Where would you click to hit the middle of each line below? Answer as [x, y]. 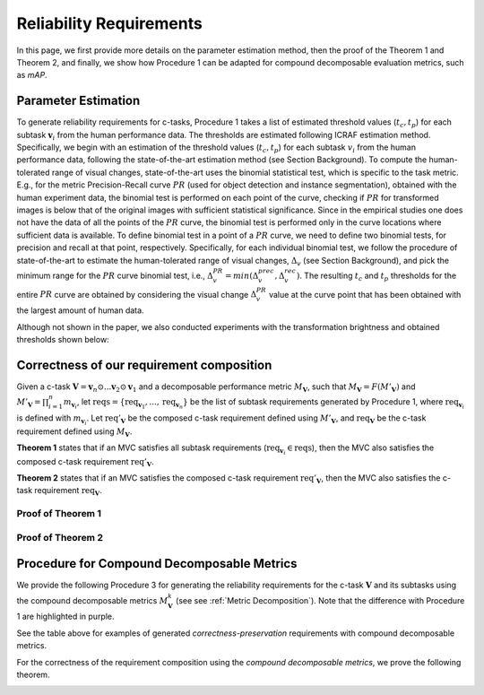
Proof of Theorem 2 [60, 537]
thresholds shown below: [63, 339]
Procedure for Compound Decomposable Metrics [157, 564]
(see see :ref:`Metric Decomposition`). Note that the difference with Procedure [320, 600]
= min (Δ [242, 275]
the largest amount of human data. [80, 310]
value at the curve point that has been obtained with [365, 294]
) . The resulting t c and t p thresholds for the [376, 276]
